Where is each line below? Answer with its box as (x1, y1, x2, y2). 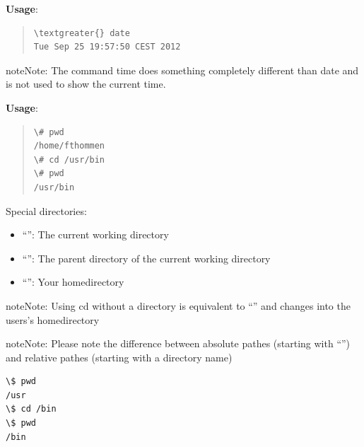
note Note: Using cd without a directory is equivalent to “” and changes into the (6, 298, 351, 313)
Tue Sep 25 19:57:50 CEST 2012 (33, 42, 181, 52)
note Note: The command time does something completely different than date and (6, 62, 359, 77)
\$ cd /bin (6, 404, 57, 414)
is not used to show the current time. (6, 76, 166, 91)
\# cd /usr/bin (33, 154, 105, 165)
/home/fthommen (33, 141, 105, 151)
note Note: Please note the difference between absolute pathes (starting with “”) (6, 336, 351, 351)
